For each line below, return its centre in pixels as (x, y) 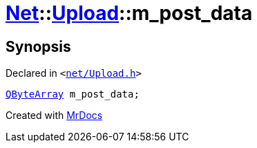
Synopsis (38, 46)
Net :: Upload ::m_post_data (129, 13)
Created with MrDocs (54, 115)
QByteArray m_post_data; (73, 94)
